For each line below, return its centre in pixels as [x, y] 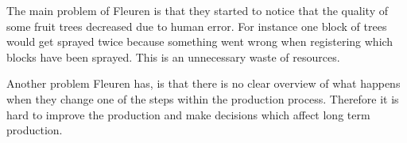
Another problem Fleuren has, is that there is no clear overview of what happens [203, 83]
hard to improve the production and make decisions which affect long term [188, 114]
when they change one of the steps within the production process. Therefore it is [203, 98]
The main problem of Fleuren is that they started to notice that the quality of [197, 10]
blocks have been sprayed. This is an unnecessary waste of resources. [173, 56]
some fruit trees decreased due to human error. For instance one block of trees [197, 26]
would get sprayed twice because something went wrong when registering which [200, 41]
